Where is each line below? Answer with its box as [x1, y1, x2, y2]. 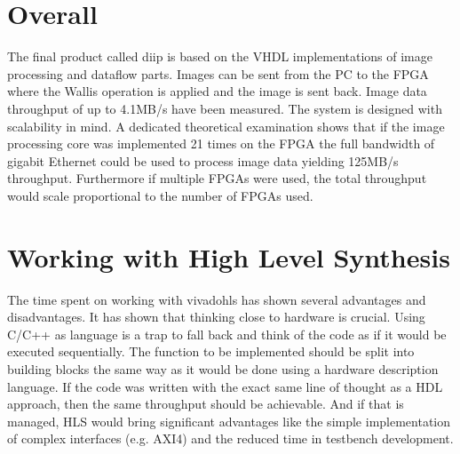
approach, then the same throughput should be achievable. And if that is [7, 394, 404, 413]
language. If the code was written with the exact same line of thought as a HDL [7, 377, 443, 395]
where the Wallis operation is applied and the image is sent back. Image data [7, 82, 427, 100]
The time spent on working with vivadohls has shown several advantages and [7, 290, 426, 308]
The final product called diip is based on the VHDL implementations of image [7, 47, 433, 66]
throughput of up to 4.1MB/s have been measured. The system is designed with [7, 99, 442, 117]
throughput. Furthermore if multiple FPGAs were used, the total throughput [7, 169, 427, 187]
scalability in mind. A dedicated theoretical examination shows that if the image [7, 116, 445, 135]
